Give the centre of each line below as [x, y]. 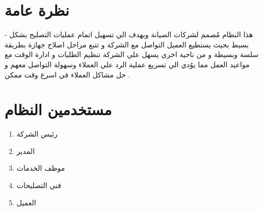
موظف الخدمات [41, 168]
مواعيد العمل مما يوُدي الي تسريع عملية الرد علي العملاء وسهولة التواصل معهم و [127, 64]
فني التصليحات [39, 185]
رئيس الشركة [37, 134]
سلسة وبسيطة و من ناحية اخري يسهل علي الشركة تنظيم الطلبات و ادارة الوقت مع [132, 54]
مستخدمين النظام [58, 109]
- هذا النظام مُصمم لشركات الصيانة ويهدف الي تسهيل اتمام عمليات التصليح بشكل [129, 34]
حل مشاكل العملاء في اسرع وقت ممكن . [68, 74]
